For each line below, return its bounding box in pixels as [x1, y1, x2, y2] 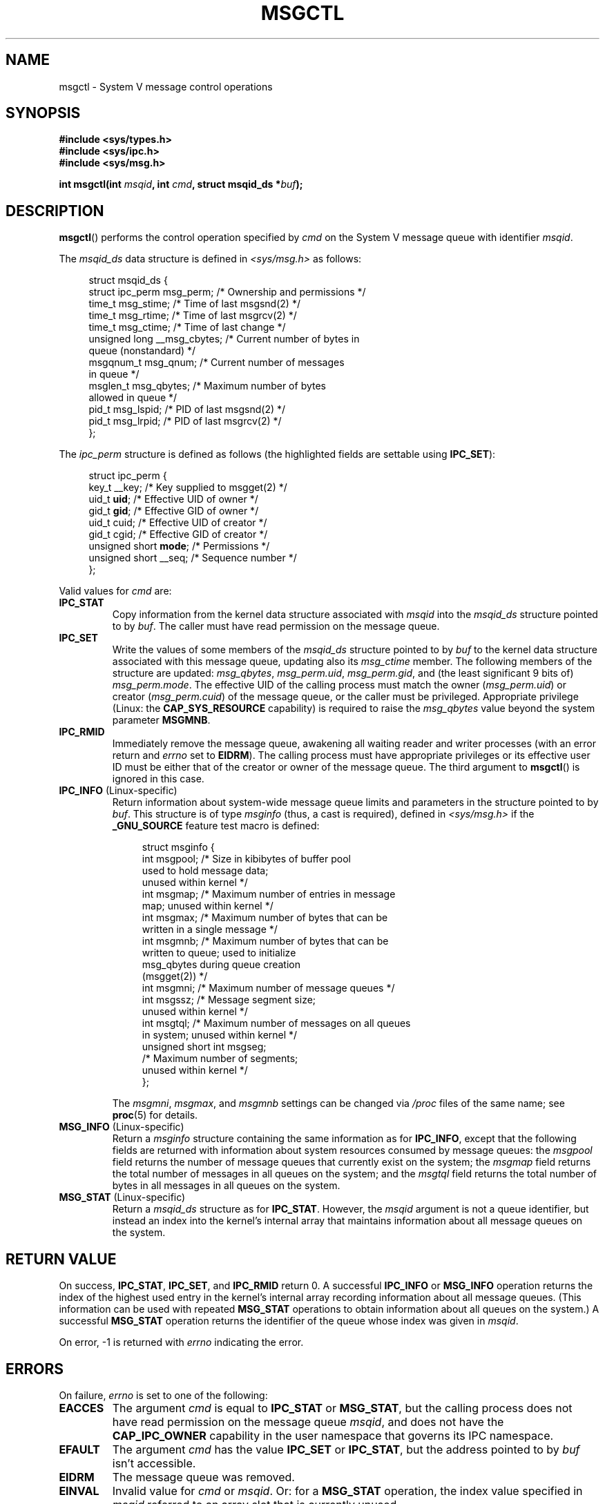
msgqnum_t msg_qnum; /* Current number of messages [88, 356, 345, 369]
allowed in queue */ [88, 392, 177, 404]
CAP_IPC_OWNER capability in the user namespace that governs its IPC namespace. [112, 1428, 554, 1443]
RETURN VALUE [6, 1250, 117, 1268]
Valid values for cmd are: [59, 585, 172, 597]
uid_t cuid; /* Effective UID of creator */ [88, 517, 267, 529]
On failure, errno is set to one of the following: [59, 1389, 268, 1401]
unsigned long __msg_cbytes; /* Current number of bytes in [88, 333, 360, 345]
